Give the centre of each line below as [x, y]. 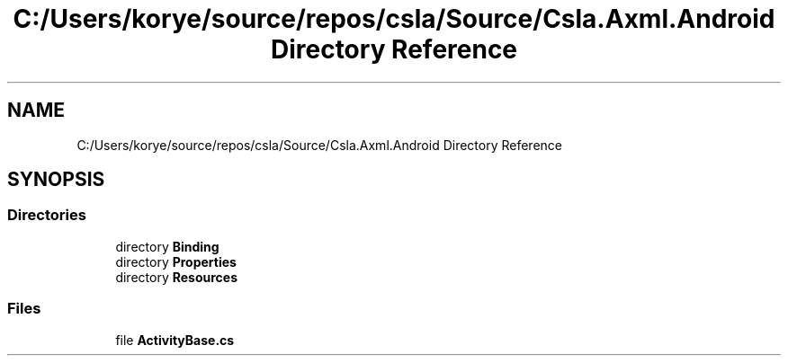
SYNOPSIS [56, 180]
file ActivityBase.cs [175, 340]
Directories [47, 215]
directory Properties [176, 261]
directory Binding [167, 246]
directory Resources [176, 277]
